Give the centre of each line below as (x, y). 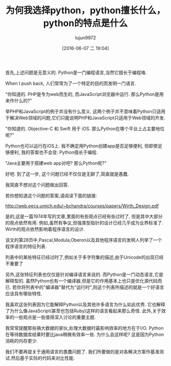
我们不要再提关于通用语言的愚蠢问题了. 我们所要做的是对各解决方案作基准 (82, 351)
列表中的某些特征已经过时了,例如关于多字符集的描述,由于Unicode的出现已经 (84, 257)
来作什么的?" (19, 101)
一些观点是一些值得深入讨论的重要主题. (55, 317)
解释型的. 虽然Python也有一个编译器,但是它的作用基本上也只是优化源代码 (81, 281)
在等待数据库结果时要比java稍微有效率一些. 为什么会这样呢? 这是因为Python (85, 334)
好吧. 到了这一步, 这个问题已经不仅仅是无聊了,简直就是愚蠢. (67, 174)
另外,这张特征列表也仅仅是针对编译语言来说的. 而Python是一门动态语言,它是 (84, 274)
